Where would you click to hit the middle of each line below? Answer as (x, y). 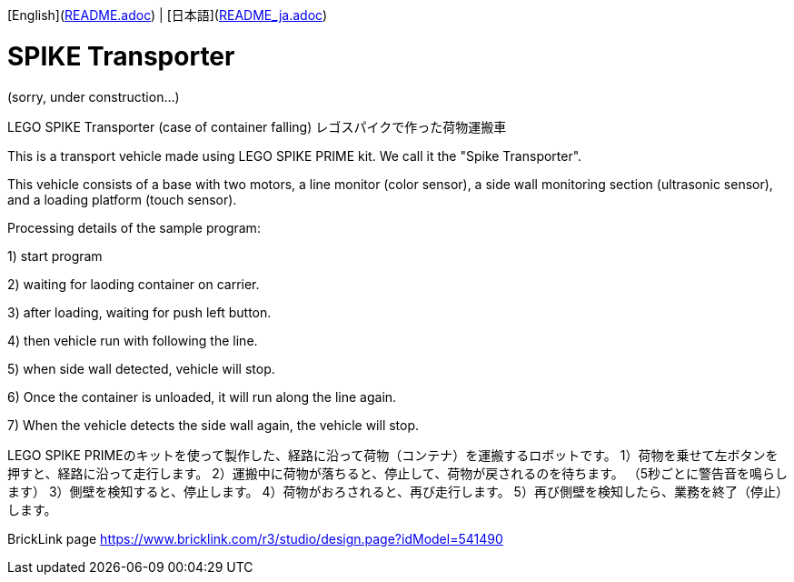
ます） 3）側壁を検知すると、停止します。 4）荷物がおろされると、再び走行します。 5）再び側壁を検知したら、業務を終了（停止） (398, 491)
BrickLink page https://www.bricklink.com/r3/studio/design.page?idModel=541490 (255, 538)
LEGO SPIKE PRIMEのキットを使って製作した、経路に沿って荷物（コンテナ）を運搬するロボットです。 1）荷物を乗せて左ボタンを (393, 455)
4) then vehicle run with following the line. (133, 340)
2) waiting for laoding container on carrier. (134, 284)
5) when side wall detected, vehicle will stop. (141, 368)
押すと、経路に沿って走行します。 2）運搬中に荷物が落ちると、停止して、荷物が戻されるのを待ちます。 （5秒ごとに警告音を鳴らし (397, 473)
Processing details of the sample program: (134, 227)
